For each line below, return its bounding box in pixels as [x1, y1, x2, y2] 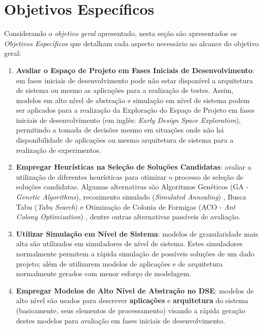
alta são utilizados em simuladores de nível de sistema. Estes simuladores [16, 238, 243, 249]
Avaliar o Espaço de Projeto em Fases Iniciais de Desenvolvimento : [16, 64, 254, 75]
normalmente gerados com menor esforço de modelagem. [16, 268, 191, 279]
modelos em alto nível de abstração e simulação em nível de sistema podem [16, 94, 250, 105]
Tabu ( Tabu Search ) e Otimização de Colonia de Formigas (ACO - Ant [16, 201, 236, 212]
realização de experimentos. [16, 144, 101, 155]
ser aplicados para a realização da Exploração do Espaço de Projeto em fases [16, 105, 254, 115]
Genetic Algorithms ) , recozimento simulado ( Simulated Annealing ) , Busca [16, 191, 246, 202]
